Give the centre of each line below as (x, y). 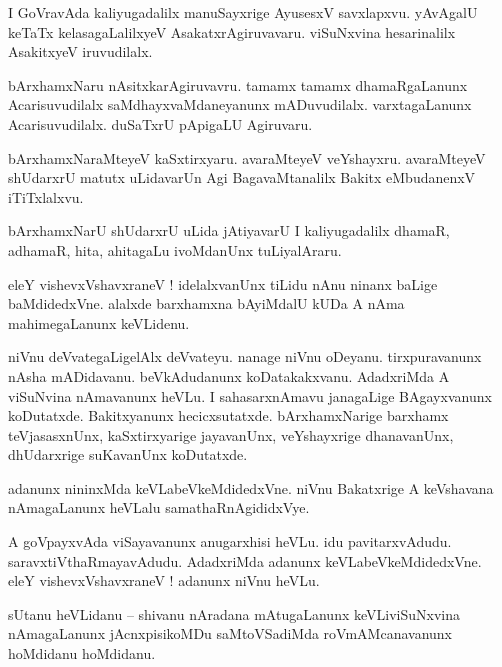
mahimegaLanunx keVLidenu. (99, 322)
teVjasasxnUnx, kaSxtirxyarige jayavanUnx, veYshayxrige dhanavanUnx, (231, 434)
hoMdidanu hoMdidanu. (82, 653)
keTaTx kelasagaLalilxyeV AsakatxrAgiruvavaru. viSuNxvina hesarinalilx (232, 31)
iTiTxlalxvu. (46, 196)
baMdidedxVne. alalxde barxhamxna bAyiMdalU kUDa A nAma (206, 303)
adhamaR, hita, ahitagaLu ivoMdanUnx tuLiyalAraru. (175, 249)
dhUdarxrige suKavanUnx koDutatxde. (128, 454)
